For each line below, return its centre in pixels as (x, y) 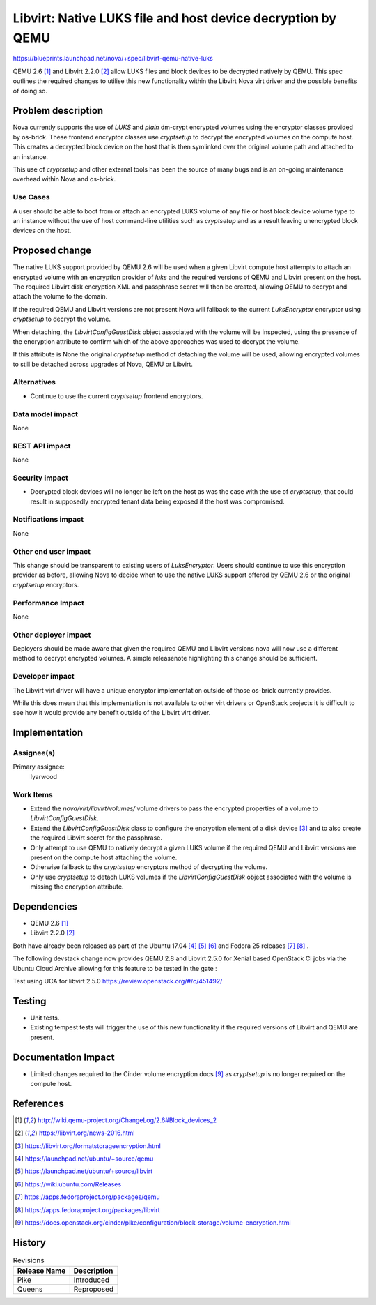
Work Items (33, 794)
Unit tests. (45, 1018)
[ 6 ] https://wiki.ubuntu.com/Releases (68, 1184)
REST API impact (42, 446)
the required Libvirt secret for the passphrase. (96, 838)
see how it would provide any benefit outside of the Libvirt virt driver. (112, 713)
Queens (30, 1289)
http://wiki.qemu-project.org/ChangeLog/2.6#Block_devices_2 (127, 1120)
